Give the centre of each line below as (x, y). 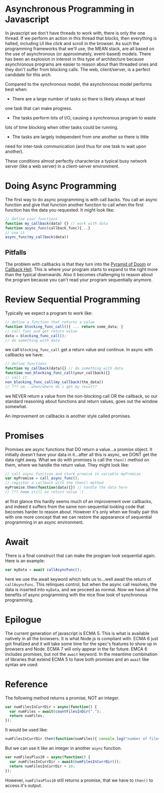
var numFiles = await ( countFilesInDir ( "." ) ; (55, 711)
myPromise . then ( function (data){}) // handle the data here (66, 488)
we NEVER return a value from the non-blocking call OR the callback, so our (81, 396)
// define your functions (31, 219)
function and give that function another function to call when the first (74, 205)
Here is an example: (25, 561)
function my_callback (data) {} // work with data (57, 223)
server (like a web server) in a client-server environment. (62, 166)
